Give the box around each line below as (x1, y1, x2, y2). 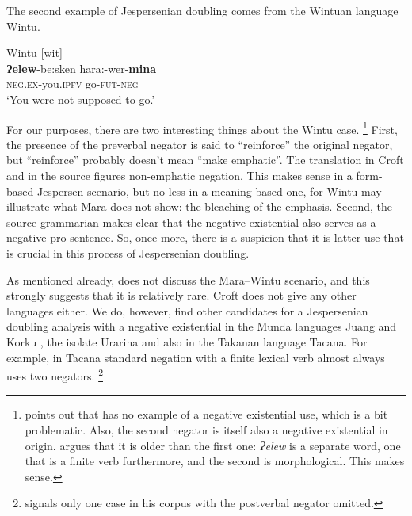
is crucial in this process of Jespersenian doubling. (6, 244, 250, 261)
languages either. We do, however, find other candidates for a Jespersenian (6, 302, 368, 319)
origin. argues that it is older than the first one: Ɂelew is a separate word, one (25, 437, 401, 453)
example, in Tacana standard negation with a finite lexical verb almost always (6, 349, 385, 365)
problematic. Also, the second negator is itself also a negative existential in (25, 421, 388, 438)
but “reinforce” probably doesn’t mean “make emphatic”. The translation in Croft (6, 151, 404, 168)
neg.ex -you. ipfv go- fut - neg (6, 75, 139, 92)
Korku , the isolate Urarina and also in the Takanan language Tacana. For (6, 333, 368, 350)
